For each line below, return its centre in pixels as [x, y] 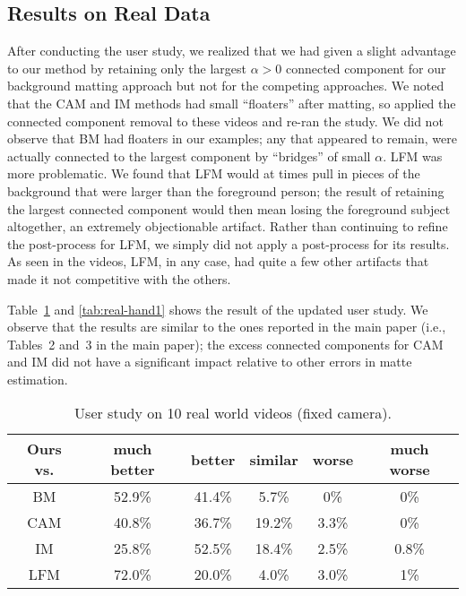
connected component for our [366, 68]
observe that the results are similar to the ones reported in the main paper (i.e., [227, 327]
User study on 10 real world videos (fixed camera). [233, 413]
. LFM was [413, 155]
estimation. [38, 379]
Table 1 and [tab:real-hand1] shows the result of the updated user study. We [218, 309]
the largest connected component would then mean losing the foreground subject [229, 208]
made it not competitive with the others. [119, 278]
